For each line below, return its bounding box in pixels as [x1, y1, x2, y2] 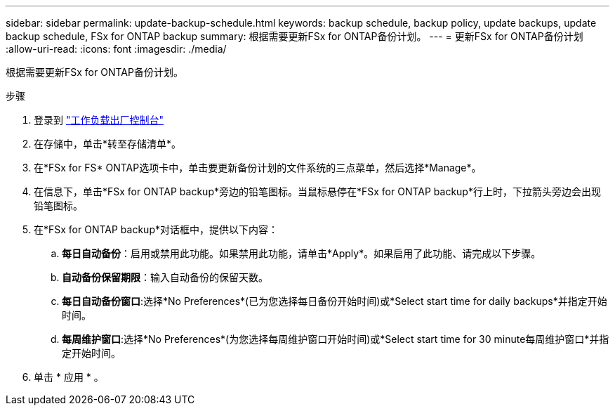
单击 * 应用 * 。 [34, 371, 104, 383]
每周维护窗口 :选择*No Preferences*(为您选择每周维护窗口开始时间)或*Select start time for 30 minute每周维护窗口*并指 [62, 333, 609, 345]
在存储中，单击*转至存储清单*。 [34, 138, 182, 150]
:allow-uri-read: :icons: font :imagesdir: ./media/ [6, 43, 227, 55]
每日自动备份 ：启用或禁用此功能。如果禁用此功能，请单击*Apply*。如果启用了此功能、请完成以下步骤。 [62, 247, 541, 259]
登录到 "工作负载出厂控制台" [34, 114, 164, 126]
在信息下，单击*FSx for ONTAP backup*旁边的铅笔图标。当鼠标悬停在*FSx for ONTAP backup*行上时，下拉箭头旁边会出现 [34, 185, 601, 197]
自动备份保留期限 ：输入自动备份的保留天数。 [62, 271, 268, 283]
